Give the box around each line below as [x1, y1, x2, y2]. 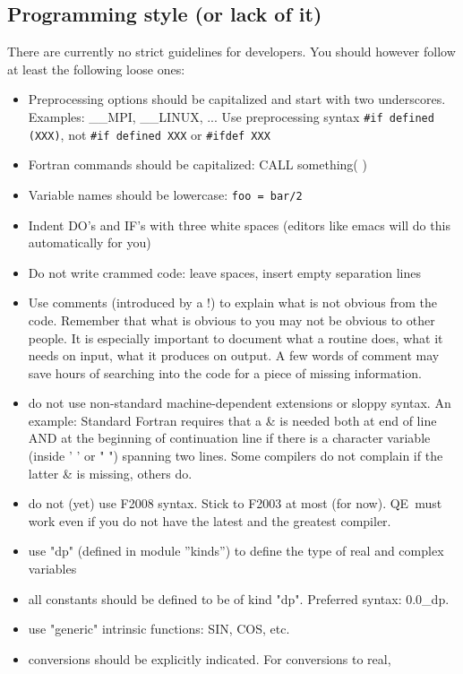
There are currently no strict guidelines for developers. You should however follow [7, 42, 456, 61]
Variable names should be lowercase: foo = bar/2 [28, 185, 303, 203]
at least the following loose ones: [7, 59, 185, 78]
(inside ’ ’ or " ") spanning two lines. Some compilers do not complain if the [28, 446, 443, 465]
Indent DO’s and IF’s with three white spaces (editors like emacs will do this [28, 215, 450, 234]
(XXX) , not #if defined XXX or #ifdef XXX [28, 125, 270, 143]
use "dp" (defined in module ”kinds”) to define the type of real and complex [28, 541, 444, 560]
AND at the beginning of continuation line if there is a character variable [28, 428, 431, 447]
